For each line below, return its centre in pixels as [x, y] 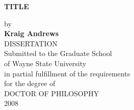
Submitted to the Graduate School [58, 53]
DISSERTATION [31, 43]
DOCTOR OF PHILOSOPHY [52, 93]
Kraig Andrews [32, 33]
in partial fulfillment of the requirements [67, 73]
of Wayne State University [45, 63]
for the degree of [30, 83]
